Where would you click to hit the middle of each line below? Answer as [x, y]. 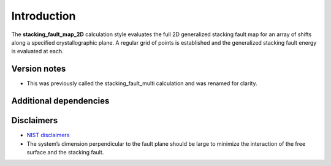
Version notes [39, 69]
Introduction [44, 16]
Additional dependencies [60, 101]
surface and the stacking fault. [65, 152]
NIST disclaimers [48, 135]
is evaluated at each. [37, 51]
